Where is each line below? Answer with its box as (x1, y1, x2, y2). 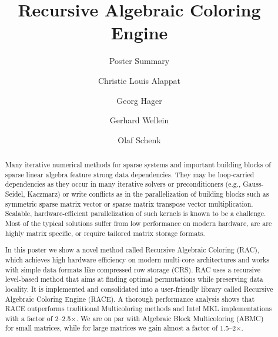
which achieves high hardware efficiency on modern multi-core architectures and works (5, 254, 270, 264)
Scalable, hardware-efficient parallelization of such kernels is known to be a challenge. (5, 208, 266, 218)
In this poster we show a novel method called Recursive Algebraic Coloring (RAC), (5, 245, 260, 255)
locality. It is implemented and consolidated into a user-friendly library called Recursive (5, 284, 273, 294)
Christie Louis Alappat (98, 74, 180, 86)
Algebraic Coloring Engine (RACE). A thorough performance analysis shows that (5, 294, 255, 304)
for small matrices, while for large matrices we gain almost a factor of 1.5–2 (5, 323, 236, 333)
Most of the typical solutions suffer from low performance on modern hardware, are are (5, 218, 272, 228)
